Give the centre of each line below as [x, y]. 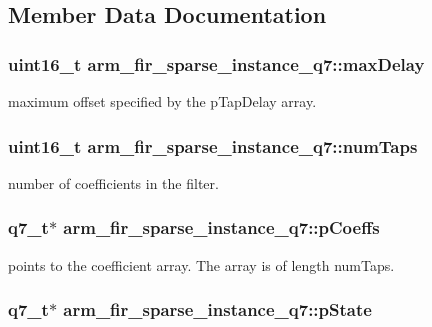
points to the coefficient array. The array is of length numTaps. [201, 264]
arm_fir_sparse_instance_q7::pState [217, 309]
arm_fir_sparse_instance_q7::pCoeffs [221, 227]
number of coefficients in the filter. [113, 182]
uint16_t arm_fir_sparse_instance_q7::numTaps [213, 145]
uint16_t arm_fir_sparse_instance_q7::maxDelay [216, 63]
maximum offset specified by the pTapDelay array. [162, 101]
